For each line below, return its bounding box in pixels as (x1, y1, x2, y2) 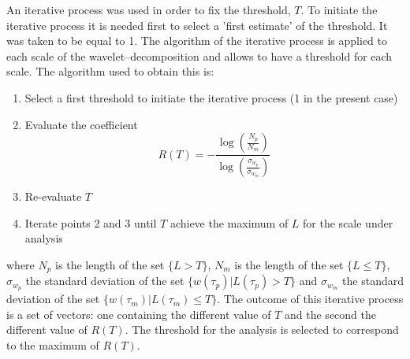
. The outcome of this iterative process (217, 291, 404, 307)
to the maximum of (6, 336, 99, 353)
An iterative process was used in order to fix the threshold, (6, 2, 291, 17)
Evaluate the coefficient (24, 116, 138, 132)
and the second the (285, 305, 376, 322)
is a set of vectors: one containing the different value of (6, 305, 271, 322)
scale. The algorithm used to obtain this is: (6, 63, 214, 80)
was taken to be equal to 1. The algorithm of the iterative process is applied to (6, 32, 387, 49)
